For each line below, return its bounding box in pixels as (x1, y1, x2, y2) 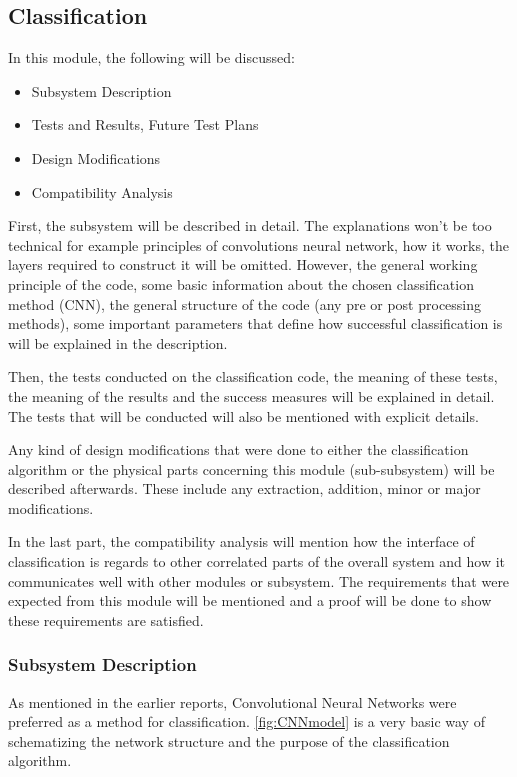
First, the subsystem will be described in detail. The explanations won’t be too (8, 215, 492, 236)
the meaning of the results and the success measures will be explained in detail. (8, 385, 495, 406)
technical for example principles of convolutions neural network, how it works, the (8, 234, 509, 255)
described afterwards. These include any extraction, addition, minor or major (8, 478, 481, 499)
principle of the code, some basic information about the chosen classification (8, 273, 474, 294)
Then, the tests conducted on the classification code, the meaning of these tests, (8, 366, 498, 387)
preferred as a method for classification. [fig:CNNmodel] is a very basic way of (8, 711, 485, 732)
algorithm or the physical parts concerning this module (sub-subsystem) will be (8, 458, 495, 479)
